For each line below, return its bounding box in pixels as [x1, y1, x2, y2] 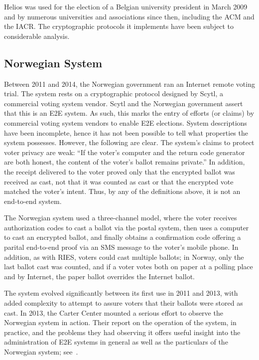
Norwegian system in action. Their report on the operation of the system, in [4, 317, 237, 328]
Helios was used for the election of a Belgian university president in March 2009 [4, 1, 248, 11]
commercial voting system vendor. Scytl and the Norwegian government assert [4, 98, 243, 108]
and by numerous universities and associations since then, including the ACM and [4, 11, 255, 21]
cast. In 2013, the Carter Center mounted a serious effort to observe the [4, 307, 223, 318]
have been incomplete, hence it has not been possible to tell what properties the [4, 127, 248, 138]
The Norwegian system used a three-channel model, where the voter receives [4, 212, 237, 223]
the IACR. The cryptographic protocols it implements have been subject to [4, 21, 234, 31]
